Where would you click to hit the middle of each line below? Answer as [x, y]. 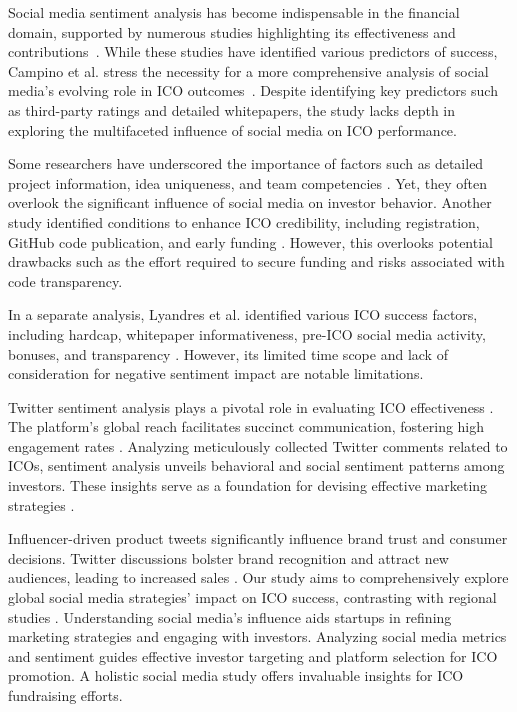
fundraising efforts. [65, 695]
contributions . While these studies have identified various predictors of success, [253, 51]
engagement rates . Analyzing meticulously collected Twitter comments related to [258, 445]
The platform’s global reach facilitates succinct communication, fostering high [246, 426]
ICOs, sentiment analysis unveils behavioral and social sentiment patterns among [256, 465]
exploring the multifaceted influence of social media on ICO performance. [232, 129]
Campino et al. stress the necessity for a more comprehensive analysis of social [248, 70]
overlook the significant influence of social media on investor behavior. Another [250, 202]
